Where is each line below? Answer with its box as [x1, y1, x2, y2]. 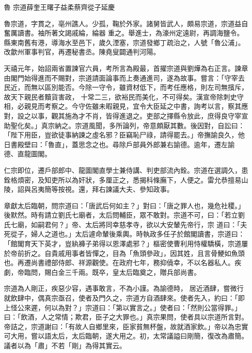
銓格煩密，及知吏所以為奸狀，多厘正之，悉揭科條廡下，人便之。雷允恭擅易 [4, 174, 241, 185]
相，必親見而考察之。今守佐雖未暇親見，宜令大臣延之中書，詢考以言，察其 [4, 101, 241, 111]
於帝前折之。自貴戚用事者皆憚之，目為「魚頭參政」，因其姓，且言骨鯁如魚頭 [4, 248, 245, 258]
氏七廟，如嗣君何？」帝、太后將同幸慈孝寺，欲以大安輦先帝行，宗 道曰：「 [4, 219, 240, 229]
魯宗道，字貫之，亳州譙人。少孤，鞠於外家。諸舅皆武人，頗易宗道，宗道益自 [4, 18, 248, 28]
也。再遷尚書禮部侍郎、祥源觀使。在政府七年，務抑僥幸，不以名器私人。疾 [4, 257, 241, 268]
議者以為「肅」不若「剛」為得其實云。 [4, 340, 126, 350]
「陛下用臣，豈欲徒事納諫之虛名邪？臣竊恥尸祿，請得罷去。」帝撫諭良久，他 [4, 130, 245, 140]
